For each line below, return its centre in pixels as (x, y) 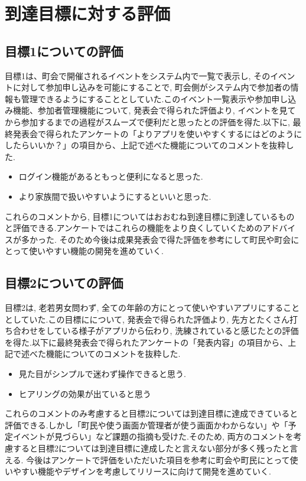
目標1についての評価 (64, 51)
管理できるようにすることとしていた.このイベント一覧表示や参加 (146, 98)
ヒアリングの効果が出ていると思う (85, 393)
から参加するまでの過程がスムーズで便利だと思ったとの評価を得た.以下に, (147, 121)
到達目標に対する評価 (88, 13)
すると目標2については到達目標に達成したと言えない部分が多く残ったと (151, 448)
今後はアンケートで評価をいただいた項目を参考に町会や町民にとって (158, 459)
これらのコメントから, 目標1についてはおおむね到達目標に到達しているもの (150, 216)
